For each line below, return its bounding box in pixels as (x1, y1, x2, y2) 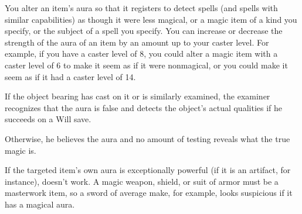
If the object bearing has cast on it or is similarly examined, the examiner (5, 90, 270, 102)
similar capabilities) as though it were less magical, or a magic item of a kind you (5, 13, 297, 25)
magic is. (5, 144, 36, 156)
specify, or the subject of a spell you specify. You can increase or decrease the (5, 25, 283, 37)
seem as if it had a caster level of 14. (5, 70, 136, 82)
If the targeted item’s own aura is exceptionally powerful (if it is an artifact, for (5, 164, 291, 176)
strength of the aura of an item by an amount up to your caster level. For (5, 36, 269, 48)
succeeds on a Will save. (5, 113, 91, 125)
